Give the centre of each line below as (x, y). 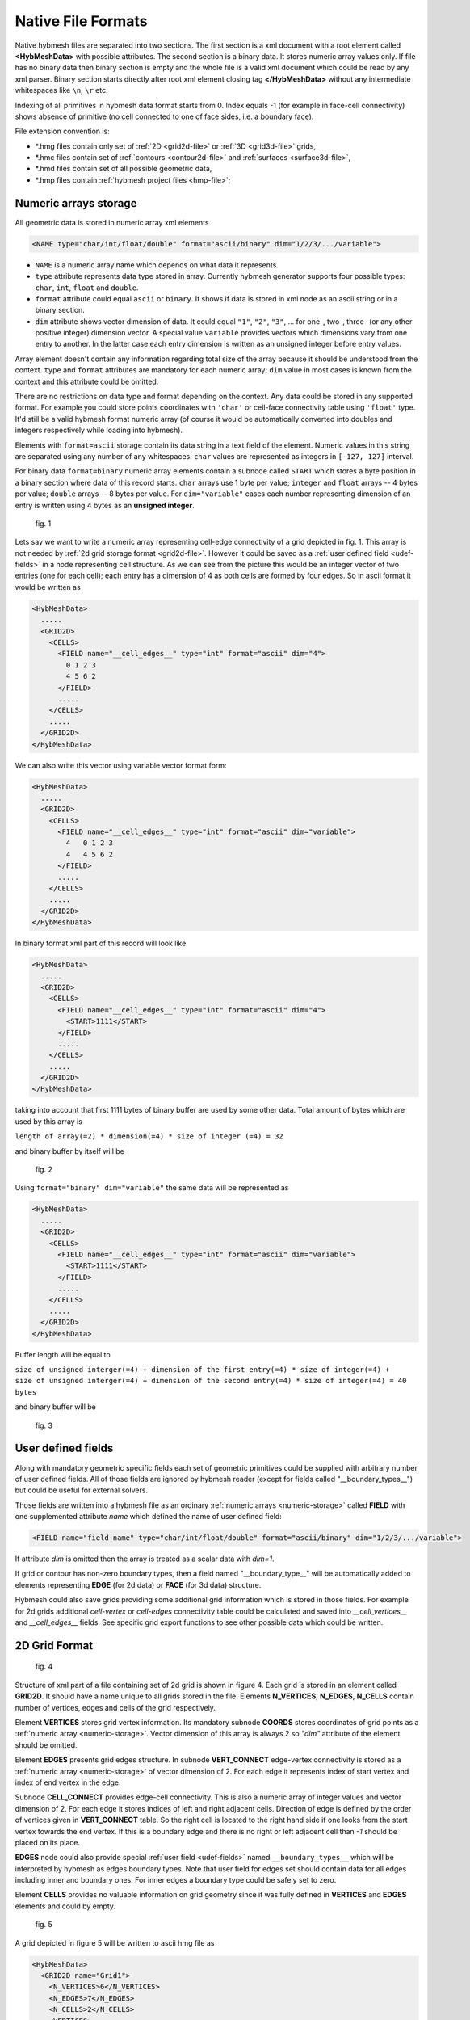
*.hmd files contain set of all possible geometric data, (124, 169)
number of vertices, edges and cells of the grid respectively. (115, 1707)
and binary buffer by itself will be (69, 1151)
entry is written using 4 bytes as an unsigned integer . (105, 505)
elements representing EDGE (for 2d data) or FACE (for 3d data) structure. (138, 1584)
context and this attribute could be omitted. (87, 381)
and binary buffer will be (55, 1407)
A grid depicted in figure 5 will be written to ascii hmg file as (115, 1942)
